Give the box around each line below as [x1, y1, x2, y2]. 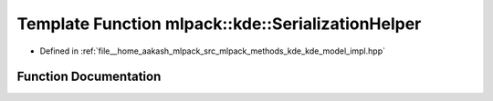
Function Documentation [16, 69, 162, 85]
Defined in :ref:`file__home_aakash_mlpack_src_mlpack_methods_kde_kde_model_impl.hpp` [39, 45, 385, 56]
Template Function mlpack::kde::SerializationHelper [16, 14, 422, 34]
